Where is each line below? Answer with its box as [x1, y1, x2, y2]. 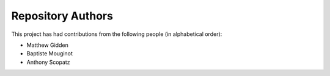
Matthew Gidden [26, 41, 68, 49]
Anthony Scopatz [26, 58, 70, 66]
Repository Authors [11, 9, 113, 22]
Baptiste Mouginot [26, 50, 73, 57]
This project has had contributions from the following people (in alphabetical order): [11, 30, 222, 38]
